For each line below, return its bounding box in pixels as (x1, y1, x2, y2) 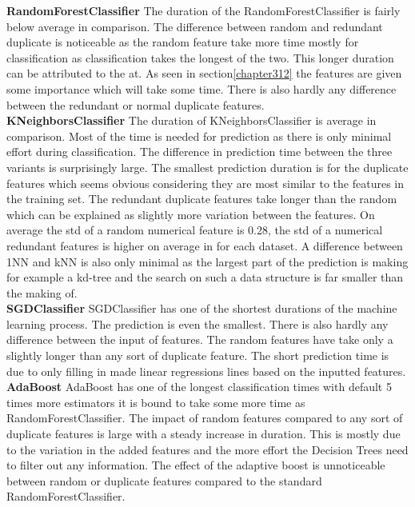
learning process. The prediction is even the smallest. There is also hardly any (6, 315, 389, 332)
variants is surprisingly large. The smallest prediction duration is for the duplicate (6, 158, 409, 175)
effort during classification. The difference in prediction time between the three (6, 143, 393, 160)
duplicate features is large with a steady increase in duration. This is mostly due (6, 425, 401, 442)
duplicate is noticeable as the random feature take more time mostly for (6, 34, 359, 50)
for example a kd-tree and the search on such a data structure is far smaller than (6, 269, 404, 285)
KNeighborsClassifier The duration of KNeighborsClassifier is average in (6, 112, 377, 129)
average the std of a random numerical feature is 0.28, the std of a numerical (6, 222, 383, 238)
